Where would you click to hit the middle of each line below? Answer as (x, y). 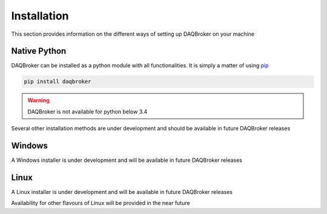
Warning (38, 101)
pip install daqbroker (58, 82)
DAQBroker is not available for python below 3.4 (88, 112)
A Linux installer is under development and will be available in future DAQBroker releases (122, 192)
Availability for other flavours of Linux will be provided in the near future (101, 203)
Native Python (39, 51)
